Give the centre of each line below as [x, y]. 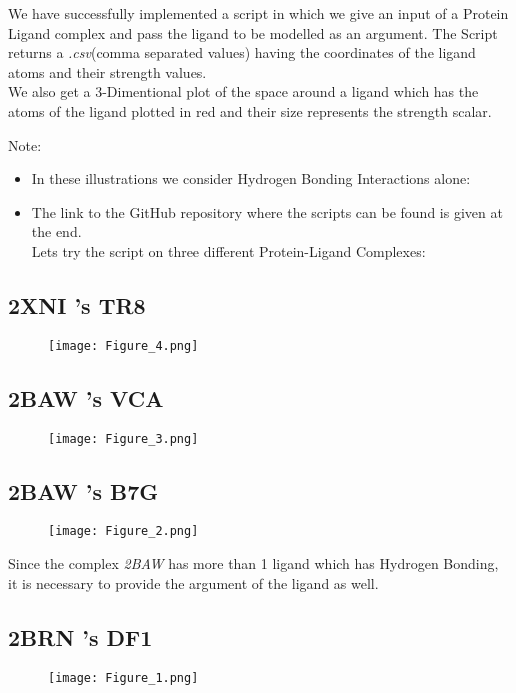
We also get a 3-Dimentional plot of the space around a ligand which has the [243, 91]
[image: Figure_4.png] [123, 345]
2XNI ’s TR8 [77, 304]
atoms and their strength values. [107, 71]
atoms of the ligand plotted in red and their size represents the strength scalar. [250, 110]
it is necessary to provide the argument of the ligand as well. [193, 582]
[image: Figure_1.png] [123, 677]
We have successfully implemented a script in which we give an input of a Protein [258, 13]
